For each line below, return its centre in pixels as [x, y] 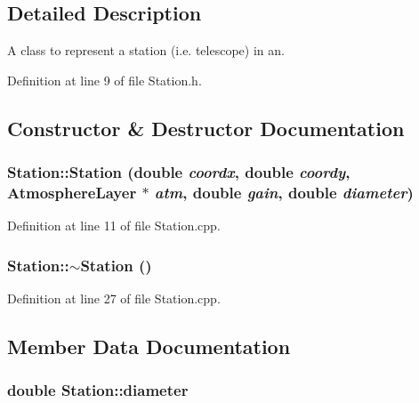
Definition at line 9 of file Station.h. [105, 80]
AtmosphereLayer [72, 193]
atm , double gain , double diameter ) [284, 193]
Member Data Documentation [149, 347]
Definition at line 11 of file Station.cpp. [114, 226]
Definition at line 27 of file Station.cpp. [114, 298]
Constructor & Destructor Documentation [206, 128]
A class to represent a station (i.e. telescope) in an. [146, 50]
